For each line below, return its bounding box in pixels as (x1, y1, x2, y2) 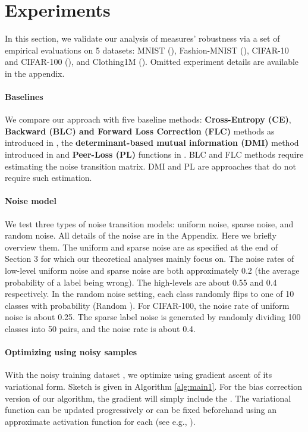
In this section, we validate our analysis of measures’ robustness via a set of (5, 32, 280, 45)
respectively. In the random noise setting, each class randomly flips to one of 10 (5, 287, 294, 300)
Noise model (5, 195, 56, 207)
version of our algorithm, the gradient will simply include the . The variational (5, 392, 291, 404)
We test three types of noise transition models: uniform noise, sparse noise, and (5, 217, 294, 230)
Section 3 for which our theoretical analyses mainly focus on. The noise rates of (5, 252, 294, 265)
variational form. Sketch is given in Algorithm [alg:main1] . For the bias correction (5, 380, 302, 392)
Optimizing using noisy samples (5, 346, 137, 358)
